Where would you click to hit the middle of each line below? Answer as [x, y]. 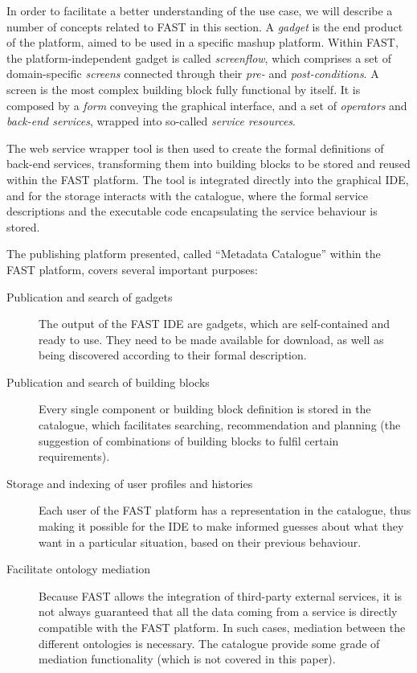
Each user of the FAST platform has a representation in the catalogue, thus [225, 510]
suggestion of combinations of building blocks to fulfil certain [189, 440]
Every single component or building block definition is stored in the [205, 409]
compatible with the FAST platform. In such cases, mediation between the [222, 627]
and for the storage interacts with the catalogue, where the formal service [187, 195]
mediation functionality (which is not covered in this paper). [187, 659]
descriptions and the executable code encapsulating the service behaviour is [192, 211]
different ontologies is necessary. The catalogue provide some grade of [209, 643]
